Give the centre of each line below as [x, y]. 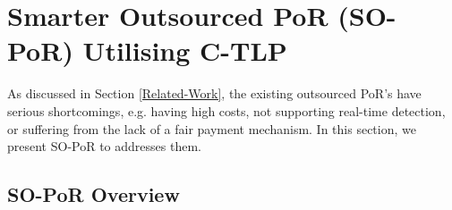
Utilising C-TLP [185, 50]
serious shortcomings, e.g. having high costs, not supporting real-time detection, [226, 110]
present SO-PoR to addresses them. [104, 146]
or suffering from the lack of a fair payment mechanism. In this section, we [212, 128]
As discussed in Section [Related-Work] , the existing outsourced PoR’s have [214, 93]
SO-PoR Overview [94, 194]
